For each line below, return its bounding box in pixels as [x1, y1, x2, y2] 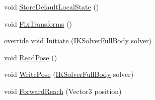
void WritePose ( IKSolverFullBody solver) [4, 69, 134, 79]
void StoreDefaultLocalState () [4, 2, 99, 12]
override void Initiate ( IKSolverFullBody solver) [4, 35, 152, 46]
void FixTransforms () [4, 18, 72, 29]
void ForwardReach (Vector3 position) [4, 85, 122, 96]
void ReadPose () [4, 52, 57, 62]
